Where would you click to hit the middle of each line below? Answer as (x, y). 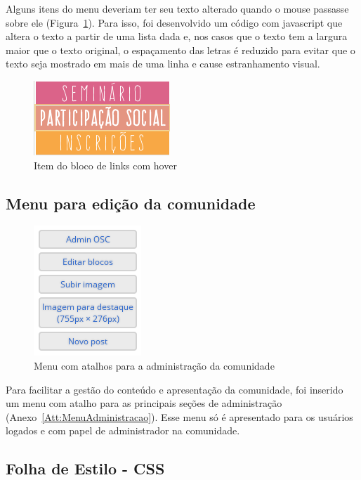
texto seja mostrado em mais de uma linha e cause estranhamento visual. (163, 64)
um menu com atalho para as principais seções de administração (144, 403)
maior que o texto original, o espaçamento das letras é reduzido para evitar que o (180, 50)
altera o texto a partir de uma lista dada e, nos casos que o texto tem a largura (177, 36)
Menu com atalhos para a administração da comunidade (154, 365)
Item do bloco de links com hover (105, 165)
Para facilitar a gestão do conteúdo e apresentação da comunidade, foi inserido (175, 389)
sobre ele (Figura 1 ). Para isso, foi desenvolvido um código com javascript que (174, 22)
